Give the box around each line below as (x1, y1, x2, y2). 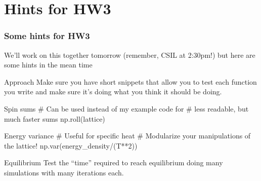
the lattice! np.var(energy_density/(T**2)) (4, 140, 138, 151)
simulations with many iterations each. (4, 167, 124, 177)
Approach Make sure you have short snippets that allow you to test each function (4, 76, 257, 87)
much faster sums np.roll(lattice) (4, 113, 105, 124)
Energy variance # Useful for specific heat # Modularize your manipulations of (4, 130, 251, 141)
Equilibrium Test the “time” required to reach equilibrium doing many (4, 157, 223, 168)
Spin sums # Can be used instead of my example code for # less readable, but (4, 103, 249, 114)
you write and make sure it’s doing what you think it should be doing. (4, 86, 222, 97)
